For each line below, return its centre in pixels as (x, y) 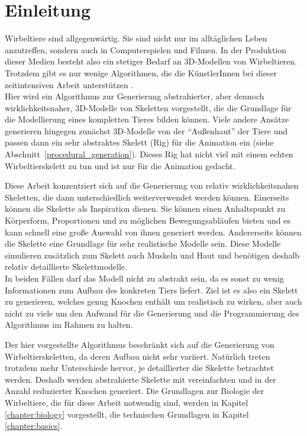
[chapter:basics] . (34, 426)
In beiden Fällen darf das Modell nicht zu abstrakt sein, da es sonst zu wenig (144, 278)
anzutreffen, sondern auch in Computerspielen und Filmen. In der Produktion (146, 49)
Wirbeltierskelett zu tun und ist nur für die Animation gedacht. (120, 165)
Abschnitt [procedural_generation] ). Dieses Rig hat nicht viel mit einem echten (149, 154)
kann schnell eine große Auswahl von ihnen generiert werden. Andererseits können (153, 232)
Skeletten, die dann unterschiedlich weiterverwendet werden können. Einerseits (147, 197)
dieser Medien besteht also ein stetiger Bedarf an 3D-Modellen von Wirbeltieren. (151, 61)
